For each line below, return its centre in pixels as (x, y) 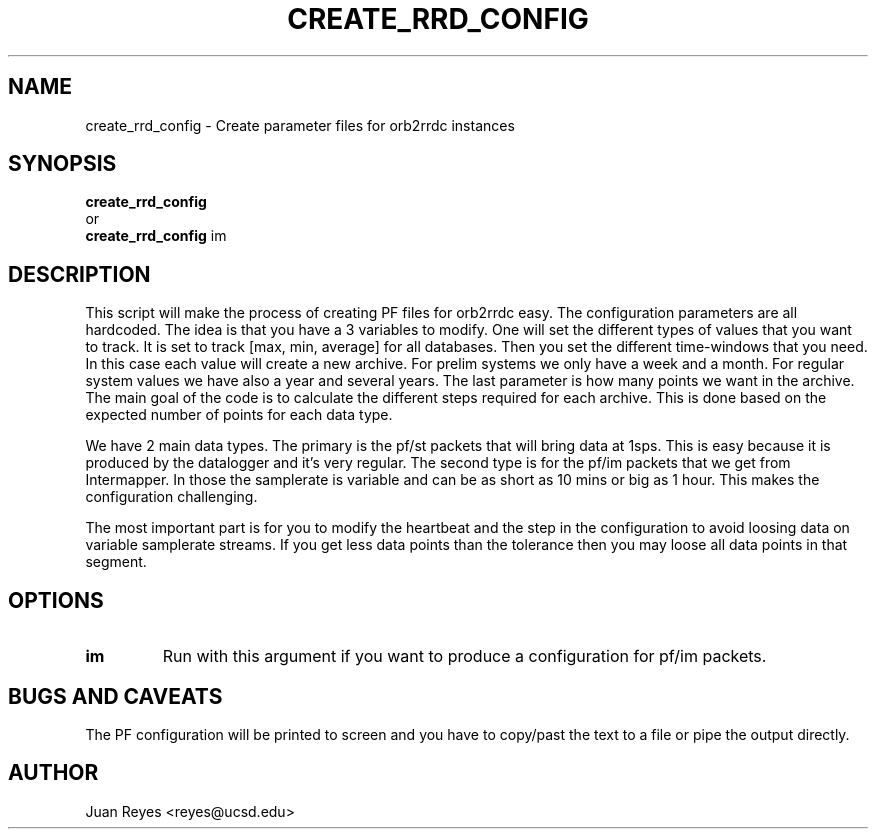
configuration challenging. (171, 497)
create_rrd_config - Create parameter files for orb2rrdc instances (300, 125)
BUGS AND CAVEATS (115, 696)
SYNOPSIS (62, 164)
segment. (116, 562)
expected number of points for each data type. (239, 415)
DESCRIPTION (79, 274)
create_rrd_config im (156, 236)
